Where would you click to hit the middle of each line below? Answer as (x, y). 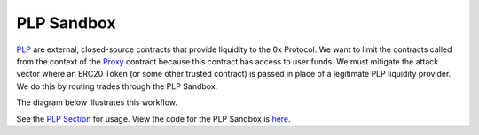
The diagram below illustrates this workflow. (97, 102)
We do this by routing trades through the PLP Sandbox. (117, 86)
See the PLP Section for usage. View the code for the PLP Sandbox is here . (154, 118)
